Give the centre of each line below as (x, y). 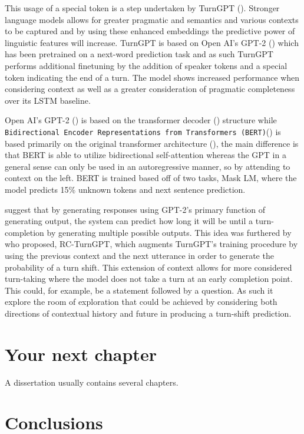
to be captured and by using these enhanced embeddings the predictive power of (150, 31)
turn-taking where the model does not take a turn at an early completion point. (149, 279)
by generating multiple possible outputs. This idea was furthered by (169, 232)
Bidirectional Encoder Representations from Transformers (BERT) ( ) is (143, 131)
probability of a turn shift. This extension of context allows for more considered (148, 267)
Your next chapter (81, 354)
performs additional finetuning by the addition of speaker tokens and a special (146, 65)
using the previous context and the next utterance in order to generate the (139, 255)
